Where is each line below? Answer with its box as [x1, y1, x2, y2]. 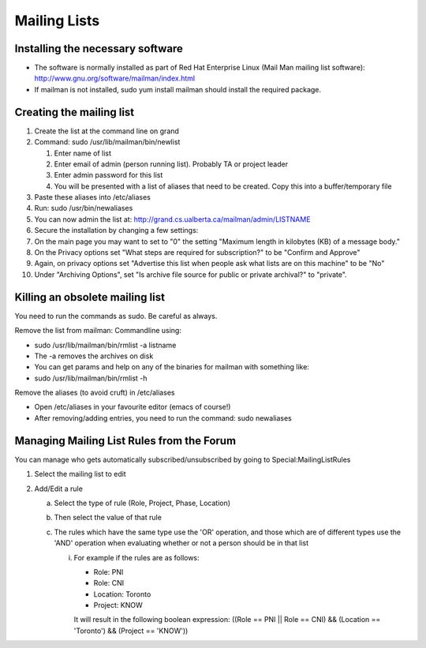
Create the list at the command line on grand [34, 126, 179, 136]
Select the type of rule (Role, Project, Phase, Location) [54, 498, 231, 508]
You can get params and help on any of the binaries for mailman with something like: [34, 362, 309, 372]
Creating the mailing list [14, 105, 135, 118]
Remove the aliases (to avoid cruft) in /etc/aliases [14, 388, 175, 398]
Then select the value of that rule [54, 513, 162, 523]
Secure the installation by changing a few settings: [34, 226, 199, 235]
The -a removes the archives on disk [34, 351, 154, 361]
